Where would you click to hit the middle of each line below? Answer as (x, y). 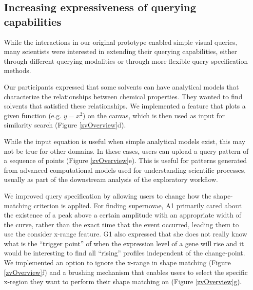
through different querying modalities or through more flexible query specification (126, 61)
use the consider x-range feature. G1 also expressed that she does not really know (126, 234)
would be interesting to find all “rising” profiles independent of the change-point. (125, 253)
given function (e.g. (33, 115)
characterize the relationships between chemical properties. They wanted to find (123, 96)
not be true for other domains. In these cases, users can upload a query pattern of (126, 151)
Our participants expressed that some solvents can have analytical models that (122, 86)
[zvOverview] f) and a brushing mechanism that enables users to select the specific (126, 272)
